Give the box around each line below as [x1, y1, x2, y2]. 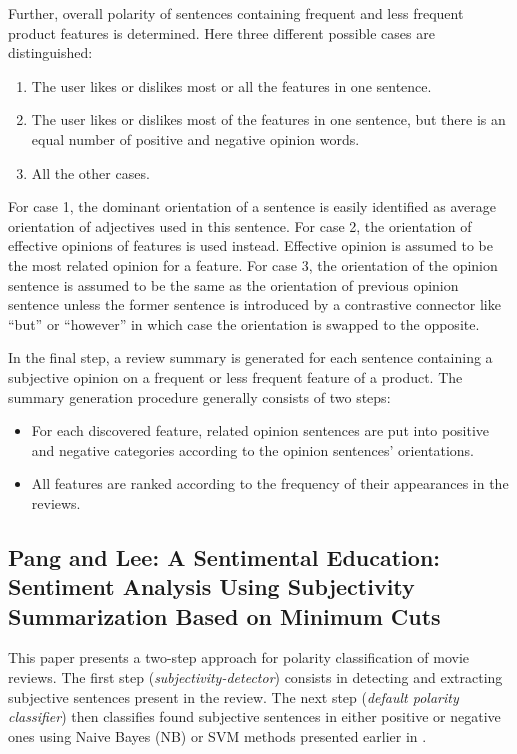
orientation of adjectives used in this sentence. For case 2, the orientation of [8, 215, 472, 236]
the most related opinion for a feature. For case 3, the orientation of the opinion [8, 254, 498, 275]
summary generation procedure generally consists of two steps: [8, 386, 391, 407]
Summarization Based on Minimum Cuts [8, 600, 441, 631]
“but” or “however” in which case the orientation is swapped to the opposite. [8, 313, 480, 334]
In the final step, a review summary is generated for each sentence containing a [8, 347, 493, 368]
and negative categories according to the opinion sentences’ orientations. [31, 439, 474, 460]
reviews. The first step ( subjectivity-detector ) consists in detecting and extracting [8, 667, 503, 688]
